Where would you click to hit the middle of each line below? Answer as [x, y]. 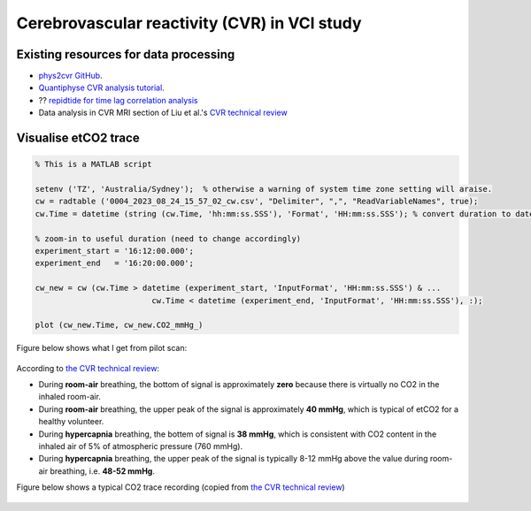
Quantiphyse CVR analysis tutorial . [102, 88]
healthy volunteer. [71, 422]
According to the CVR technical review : [88, 368]
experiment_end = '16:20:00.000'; [115, 263]
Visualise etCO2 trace [78, 138]
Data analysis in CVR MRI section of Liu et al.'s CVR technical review [163, 113]
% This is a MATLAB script [93, 164]
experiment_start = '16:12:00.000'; [115, 251]
